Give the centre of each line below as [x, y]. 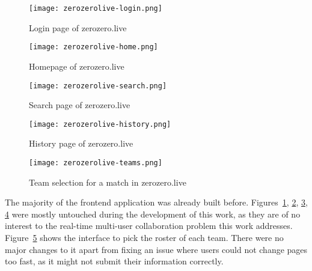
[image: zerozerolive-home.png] [93, 47]
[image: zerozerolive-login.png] [96, 8]
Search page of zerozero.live [80, 105]
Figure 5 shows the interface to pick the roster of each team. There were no [144, 238]
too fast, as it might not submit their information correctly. [114, 261]
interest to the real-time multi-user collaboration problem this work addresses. [149, 226]
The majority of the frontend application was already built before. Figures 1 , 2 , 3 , [156, 202]
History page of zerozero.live [81, 143]
